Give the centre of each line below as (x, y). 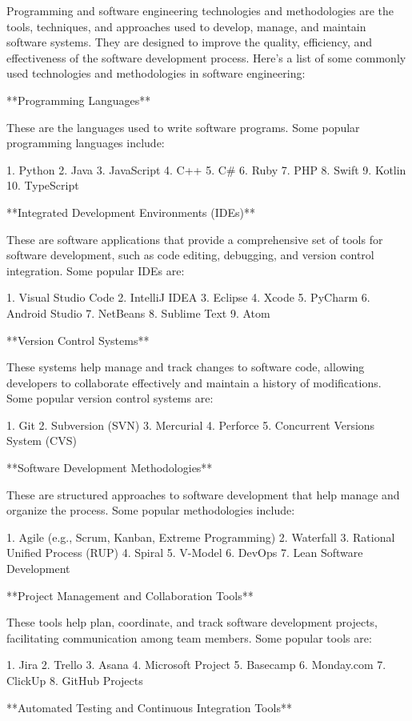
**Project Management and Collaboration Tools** (130, 595)
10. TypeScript (43, 185)
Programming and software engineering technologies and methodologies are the (200, 10)
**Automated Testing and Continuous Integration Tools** (149, 707)
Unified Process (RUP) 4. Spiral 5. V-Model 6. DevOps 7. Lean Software (185, 553)
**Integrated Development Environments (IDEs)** (131, 212)
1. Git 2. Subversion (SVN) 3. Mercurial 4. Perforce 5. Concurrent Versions (191, 425)
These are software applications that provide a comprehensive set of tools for (195, 239)
